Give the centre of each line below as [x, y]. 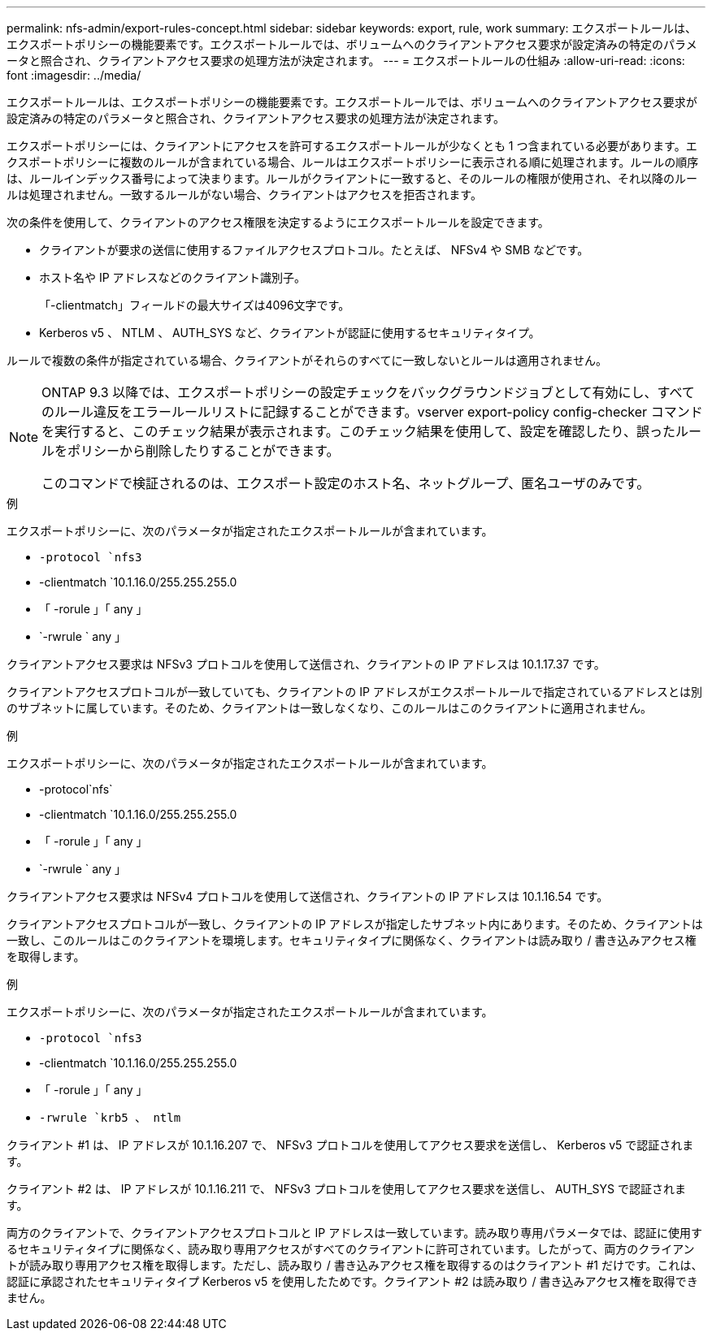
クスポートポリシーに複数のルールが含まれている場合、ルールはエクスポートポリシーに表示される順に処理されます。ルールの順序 [353, 162]
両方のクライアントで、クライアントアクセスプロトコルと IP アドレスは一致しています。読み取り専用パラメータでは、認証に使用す [354, 1233]
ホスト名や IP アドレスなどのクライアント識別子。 [173, 277]
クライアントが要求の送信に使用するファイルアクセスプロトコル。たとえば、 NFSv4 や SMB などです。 [314, 250]
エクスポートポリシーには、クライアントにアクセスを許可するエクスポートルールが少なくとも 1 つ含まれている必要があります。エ [352, 146]
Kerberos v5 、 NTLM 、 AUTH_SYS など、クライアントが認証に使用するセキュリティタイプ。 [290, 333]
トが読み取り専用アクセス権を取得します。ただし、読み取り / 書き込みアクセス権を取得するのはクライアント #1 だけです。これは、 [355, 1265]
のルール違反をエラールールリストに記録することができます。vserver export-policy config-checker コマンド [372, 412]
